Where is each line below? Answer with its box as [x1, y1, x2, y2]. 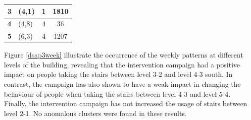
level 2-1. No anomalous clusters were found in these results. [4, 108, 187, 118]
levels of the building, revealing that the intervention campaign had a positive [4, 59, 240, 69]
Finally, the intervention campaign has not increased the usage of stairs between [4, 98, 248, 109]
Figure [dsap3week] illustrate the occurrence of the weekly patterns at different [4, 50, 243, 60]
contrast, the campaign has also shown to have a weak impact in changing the [4, 79, 241, 89]
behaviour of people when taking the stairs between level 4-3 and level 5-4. [4, 88, 231, 99]
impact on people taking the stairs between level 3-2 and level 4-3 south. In [4, 69, 233, 79]
